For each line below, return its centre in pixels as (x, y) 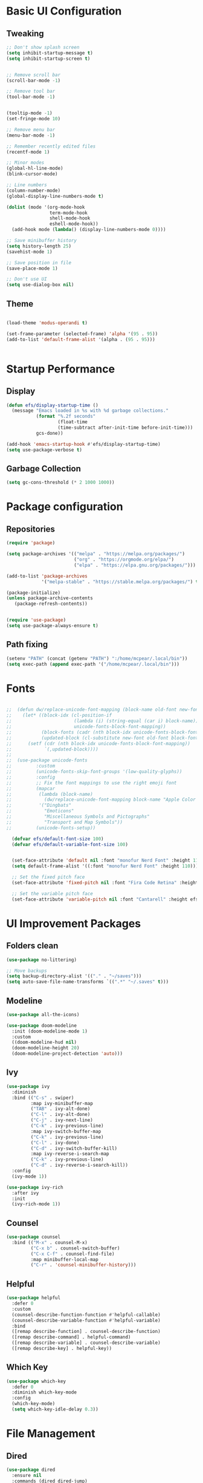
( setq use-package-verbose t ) (44, 450)
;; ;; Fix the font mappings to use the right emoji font (92, 783)
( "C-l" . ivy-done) (55, 1142)
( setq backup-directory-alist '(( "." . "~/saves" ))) (74, 976)
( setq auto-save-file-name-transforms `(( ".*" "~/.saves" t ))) (88, 982)
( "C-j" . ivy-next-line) (62, 1120)
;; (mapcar (31, 788)
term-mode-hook (68, 213)
